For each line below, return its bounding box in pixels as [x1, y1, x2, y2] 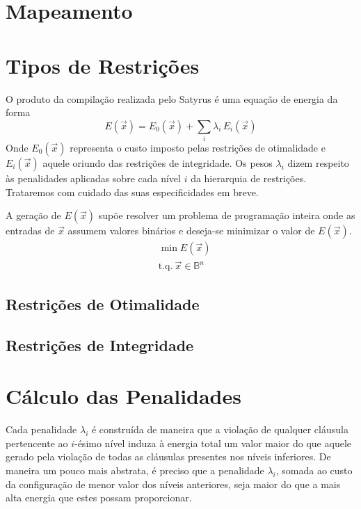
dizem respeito [287, 156, 349, 170]
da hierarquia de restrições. [191, 171, 307, 186]
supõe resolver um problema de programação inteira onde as [98, 208, 355, 223]
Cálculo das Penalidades [6, 382, 241, 410]
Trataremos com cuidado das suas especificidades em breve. [6, 184, 259, 199]
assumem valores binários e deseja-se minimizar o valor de [67, 223, 315, 238]
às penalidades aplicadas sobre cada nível [6, 171, 181, 186]
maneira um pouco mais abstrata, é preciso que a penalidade [6, 462, 264, 477]
